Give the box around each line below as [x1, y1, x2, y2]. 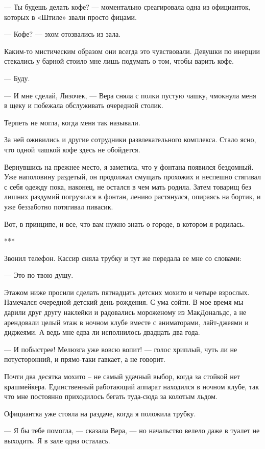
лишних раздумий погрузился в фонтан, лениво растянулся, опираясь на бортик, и [4, 191, 261, 202]
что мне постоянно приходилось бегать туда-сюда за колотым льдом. [4, 391, 218, 402]
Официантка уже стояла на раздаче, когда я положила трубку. [4, 408, 196, 418]
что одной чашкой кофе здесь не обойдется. [4, 144, 140, 154]
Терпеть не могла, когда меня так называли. [4, 117, 140, 127]
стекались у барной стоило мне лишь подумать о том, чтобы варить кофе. [4, 56, 234, 66]
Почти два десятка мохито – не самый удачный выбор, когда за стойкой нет [4, 371, 240, 382]
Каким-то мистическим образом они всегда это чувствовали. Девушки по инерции [4, 45, 260, 56]
